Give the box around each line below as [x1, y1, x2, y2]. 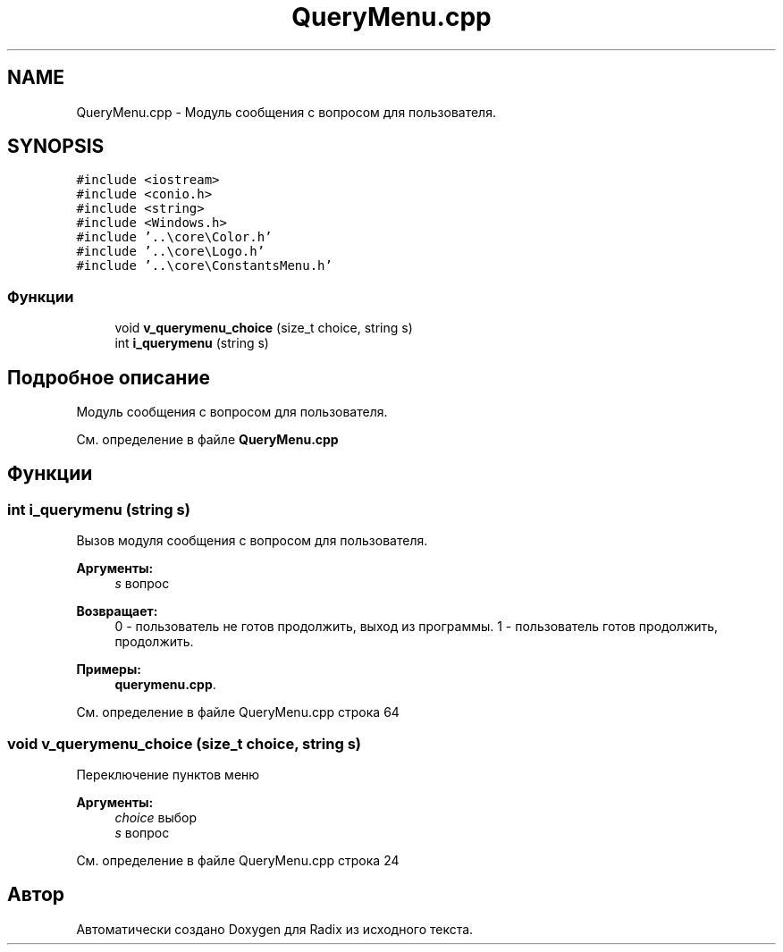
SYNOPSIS [7, 135, 105, 158]
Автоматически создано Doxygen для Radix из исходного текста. [76, 921, 474, 937]
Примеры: [76, 661, 141, 678]
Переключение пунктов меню [76, 767, 260, 782]
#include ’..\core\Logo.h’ [76, 244, 265, 259]
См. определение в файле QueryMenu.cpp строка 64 [76, 704, 400, 720]
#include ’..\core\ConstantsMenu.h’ [76, 258, 333, 274]
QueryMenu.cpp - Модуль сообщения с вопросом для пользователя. [76, 104, 496, 120]
